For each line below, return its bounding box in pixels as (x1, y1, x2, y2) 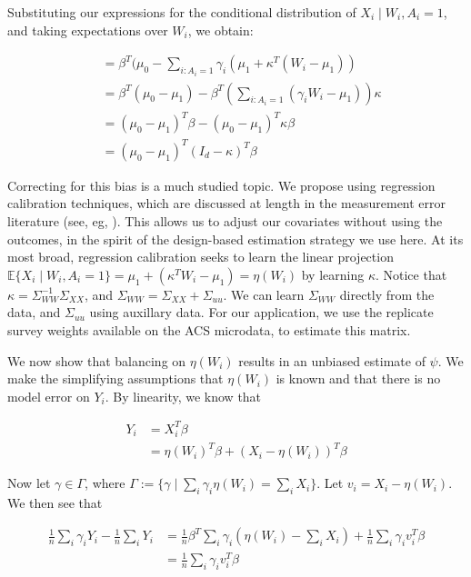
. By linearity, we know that (105, 386, 262, 405)
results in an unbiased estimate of (238, 351, 426, 370)
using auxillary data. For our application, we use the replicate (89, 303, 434, 322)
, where (85, 473, 125, 492)
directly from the (339, 284, 435, 303)
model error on (7, 386, 90, 405)
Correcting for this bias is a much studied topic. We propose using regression (7, 175, 436, 194)
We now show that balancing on (7, 351, 186, 370)
